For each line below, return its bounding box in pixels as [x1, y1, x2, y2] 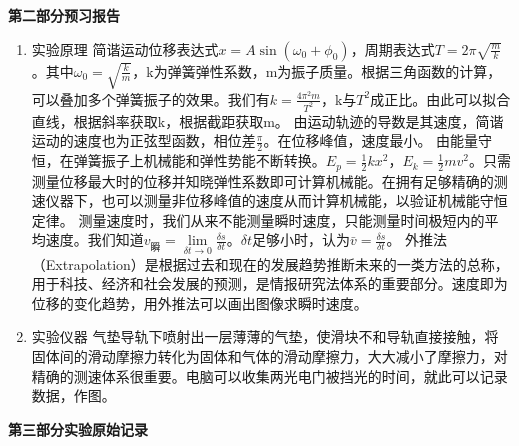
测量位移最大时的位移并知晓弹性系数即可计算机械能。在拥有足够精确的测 [31, 170, 508, 191]
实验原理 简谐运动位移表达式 [31, 38, 219, 59]
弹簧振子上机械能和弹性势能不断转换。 [73, 150, 326, 171]
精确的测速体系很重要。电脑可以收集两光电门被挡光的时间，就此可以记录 [31, 365, 508, 386]
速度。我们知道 [45, 229, 144, 250]
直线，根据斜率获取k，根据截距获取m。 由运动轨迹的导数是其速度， [31, 110, 476, 131]
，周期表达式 [350, 38, 435, 59]
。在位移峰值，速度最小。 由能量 [263, 130, 479, 151]
